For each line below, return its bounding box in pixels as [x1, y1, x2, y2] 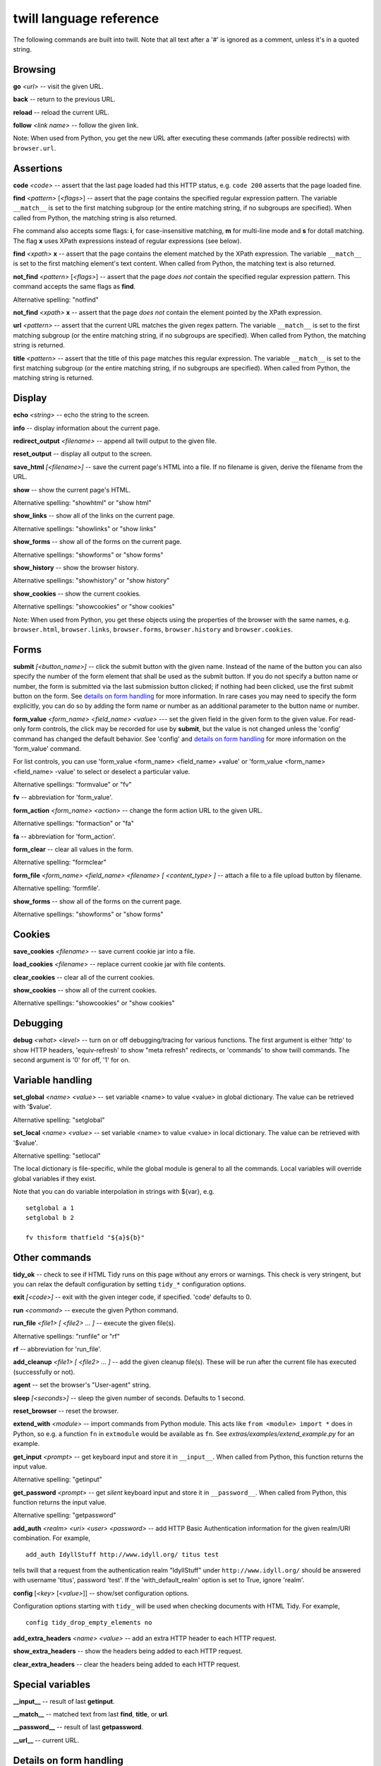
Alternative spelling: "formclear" [13, 858, 107, 867]
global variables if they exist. [13, 1174, 97, 1183]
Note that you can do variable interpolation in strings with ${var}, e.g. [13, 1187, 214, 1196]
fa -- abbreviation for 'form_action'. [13, 832, 116, 841]
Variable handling [13, 1074, 92, 1086]
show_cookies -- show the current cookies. [13, 589, 141, 598]
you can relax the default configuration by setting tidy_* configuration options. [13, 1280, 246, 1288]
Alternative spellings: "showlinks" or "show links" [13, 524, 157, 533]
